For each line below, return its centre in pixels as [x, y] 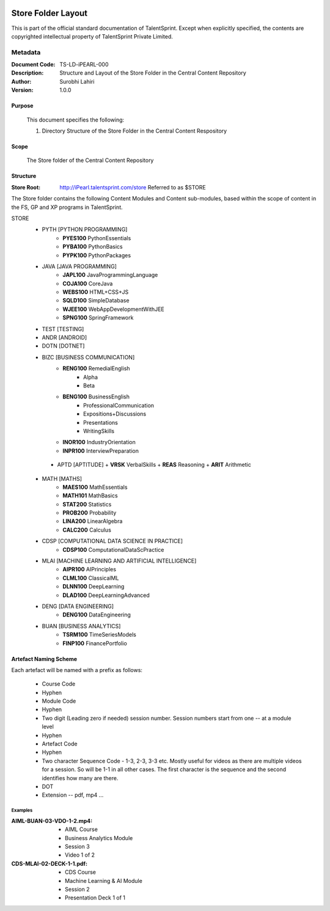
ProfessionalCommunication [119, 405]
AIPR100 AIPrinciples [89, 569]
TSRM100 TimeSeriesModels [100, 635]
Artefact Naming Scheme [44, 659]
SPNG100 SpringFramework [98, 318]
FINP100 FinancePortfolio [95, 643]
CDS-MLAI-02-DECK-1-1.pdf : [50, 863]
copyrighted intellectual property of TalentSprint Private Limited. [92, 36]
